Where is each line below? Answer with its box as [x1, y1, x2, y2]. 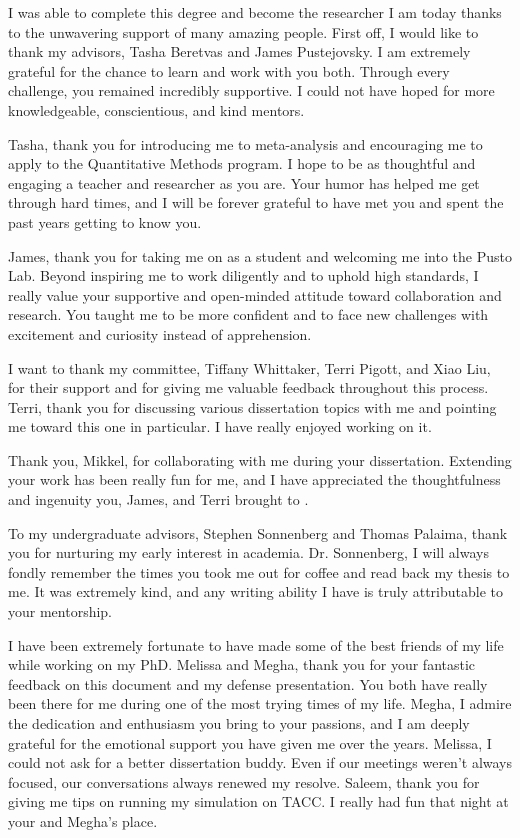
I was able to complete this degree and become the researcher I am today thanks [8, 2, 502, 22]
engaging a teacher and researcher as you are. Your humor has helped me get [8, 172, 480, 193]
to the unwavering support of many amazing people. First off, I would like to [8, 21, 479, 42]
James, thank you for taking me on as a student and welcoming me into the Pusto [8, 245, 512, 266]
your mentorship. [8, 601, 113, 622]
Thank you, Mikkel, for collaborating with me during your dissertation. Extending [8, 449, 512, 470]
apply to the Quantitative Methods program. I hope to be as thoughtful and [8, 153, 476, 174]
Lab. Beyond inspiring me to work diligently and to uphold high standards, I [8, 265, 479, 286]
